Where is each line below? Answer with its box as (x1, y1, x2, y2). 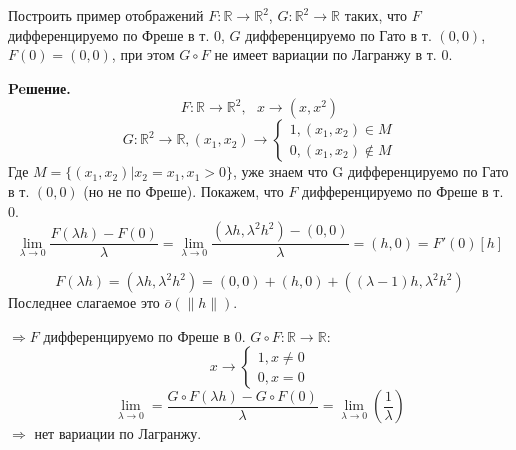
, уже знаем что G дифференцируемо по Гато (232, 161, 509, 182)
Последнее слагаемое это (8, 292, 160, 313)
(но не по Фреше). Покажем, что (83, 180, 284, 201)
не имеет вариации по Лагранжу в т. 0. (214, 44, 453, 65)
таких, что (344, 5, 407, 25)
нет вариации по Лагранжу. (34, 423, 202, 444)
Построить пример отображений (8, 5, 204, 25)
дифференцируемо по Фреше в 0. (43, 325, 246, 346)
